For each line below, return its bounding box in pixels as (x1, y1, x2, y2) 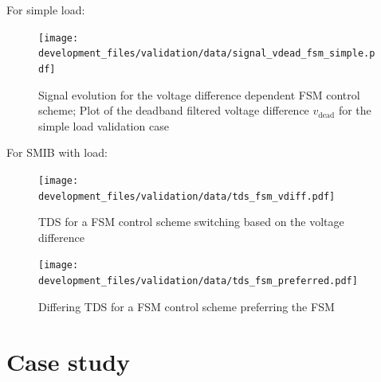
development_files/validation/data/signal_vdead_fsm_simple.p (38, 48, 375, 60)
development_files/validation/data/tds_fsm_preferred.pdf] (38, 275, 358, 287)
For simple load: (6, 2, 85, 18)
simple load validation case (38, 117, 169, 134)
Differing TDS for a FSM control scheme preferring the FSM (38, 298, 335, 314)
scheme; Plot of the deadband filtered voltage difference (38, 102, 309, 119)
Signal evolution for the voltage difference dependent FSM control (38, 86, 360, 103)
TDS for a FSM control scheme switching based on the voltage (38, 213, 344, 230)
